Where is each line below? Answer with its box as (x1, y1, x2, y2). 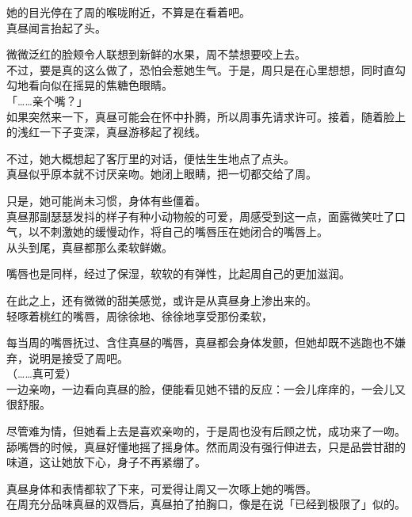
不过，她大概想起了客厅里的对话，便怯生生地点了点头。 (6, 150, 295, 166)
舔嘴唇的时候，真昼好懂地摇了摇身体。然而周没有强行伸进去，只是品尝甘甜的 (6, 438, 406, 454)
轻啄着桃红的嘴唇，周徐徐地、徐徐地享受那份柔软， (6, 307, 273, 324)
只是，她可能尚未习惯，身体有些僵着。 (6, 192, 206, 208)
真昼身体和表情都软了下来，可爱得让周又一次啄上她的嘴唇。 (6, 480, 317, 496)
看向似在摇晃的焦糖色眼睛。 (28, 77, 173, 93)
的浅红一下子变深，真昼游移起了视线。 (6, 124, 206, 140)
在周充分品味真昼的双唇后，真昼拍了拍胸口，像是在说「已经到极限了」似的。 (6, 496, 406, 512)
